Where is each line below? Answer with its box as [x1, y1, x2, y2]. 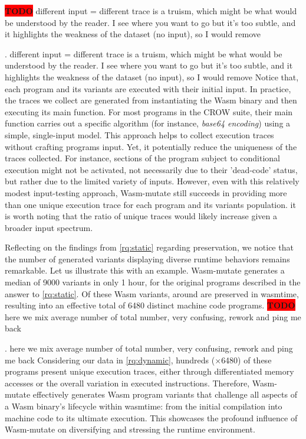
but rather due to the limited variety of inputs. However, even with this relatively [5, 175, 300, 187]
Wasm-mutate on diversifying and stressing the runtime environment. [5, 423, 255, 435]
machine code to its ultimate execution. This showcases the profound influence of [5, 411, 298, 424]
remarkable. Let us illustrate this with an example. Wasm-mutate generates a [5, 264, 285, 277]
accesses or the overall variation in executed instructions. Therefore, [5, 376, 250, 389]
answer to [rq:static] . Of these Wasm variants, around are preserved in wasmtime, [5, 287, 299, 300]
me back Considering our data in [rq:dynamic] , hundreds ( [5, 353, 215, 366]
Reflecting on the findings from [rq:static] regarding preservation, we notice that [5, 241, 294, 253]
